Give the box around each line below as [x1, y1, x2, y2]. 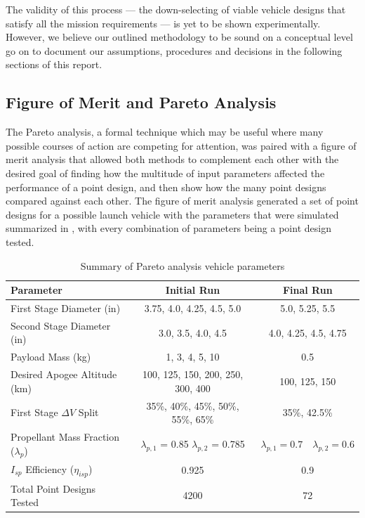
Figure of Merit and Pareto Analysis [6, 91, 277, 113]
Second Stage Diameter [11, 318, 111, 332]
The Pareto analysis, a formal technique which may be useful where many [6, 124, 324, 139]
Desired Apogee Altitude [11, 367, 117, 382]
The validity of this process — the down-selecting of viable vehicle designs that [6, 2, 346, 16]
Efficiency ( [25, 461, 74, 476]
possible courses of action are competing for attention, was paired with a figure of [6, 138, 357, 153]
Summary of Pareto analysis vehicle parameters [80, 258, 285, 273]
